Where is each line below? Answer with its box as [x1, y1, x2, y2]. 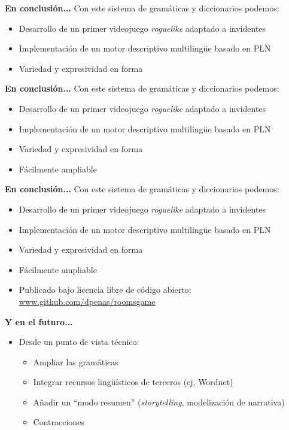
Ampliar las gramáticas [33, 355, 118, 368]
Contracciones [33, 416, 84, 428]
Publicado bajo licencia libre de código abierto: [19, 283, 191, 296]
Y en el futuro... [5, 315, 73, 328]
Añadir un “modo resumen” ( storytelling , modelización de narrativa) [33, 395, 285, 408]
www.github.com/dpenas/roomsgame [19, 295, 156, 307]
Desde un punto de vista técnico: [19, 335, 139, 348]
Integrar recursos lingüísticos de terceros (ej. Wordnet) [33, 376, 233, 388]
